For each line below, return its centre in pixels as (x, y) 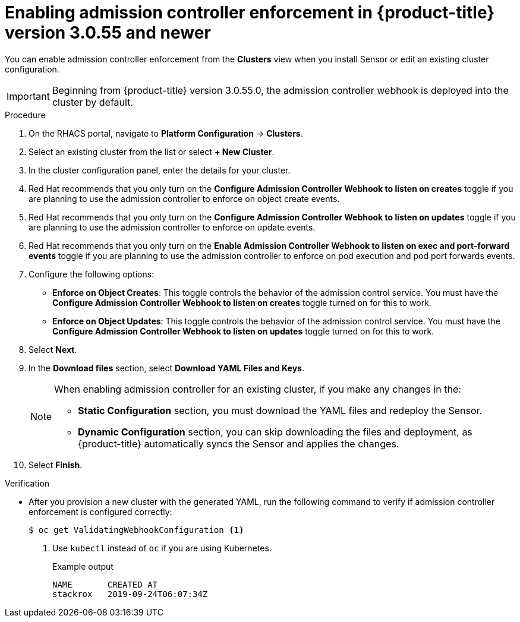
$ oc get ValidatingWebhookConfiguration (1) (136, 530)
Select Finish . (56, 465)
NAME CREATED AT (105, 584)
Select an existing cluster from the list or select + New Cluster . (152, 151)
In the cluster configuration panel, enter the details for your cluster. (160, 170)
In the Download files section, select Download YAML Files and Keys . (167, 368)
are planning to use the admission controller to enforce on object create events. (184, 198)
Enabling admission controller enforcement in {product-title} (250, 12)
